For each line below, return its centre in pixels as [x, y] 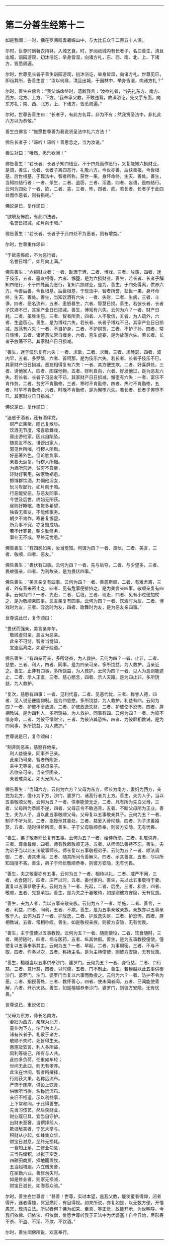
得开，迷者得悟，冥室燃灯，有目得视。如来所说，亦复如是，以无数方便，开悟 [84, 1202]
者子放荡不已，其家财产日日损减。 [40, 341]
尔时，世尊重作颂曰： [27, 244]
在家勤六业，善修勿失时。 [36, 1173]
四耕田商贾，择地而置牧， [36, 1160]
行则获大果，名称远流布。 [36, 1078]
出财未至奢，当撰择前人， [36, 1123]
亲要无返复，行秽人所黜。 [36, 461]
